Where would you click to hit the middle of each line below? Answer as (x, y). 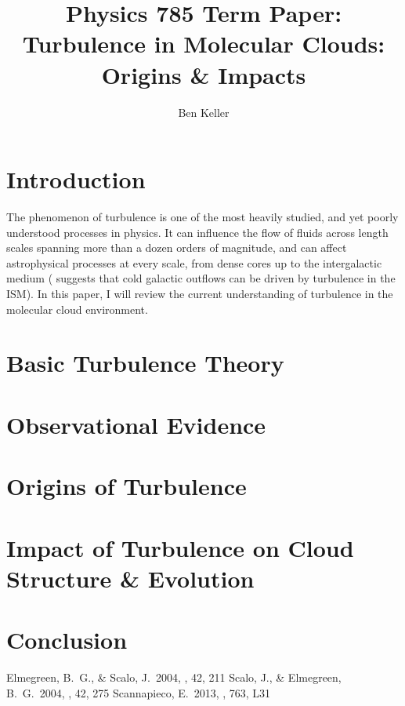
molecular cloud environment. (77, 309)
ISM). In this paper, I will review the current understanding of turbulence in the (200, 293)
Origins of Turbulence (127, 486)
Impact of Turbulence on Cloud (180, 547)
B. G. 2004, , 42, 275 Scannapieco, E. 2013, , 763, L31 (139, 692)
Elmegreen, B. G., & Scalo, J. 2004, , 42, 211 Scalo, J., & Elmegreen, (174, 677)
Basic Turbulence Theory (145, 363)
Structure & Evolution (130, 578)
